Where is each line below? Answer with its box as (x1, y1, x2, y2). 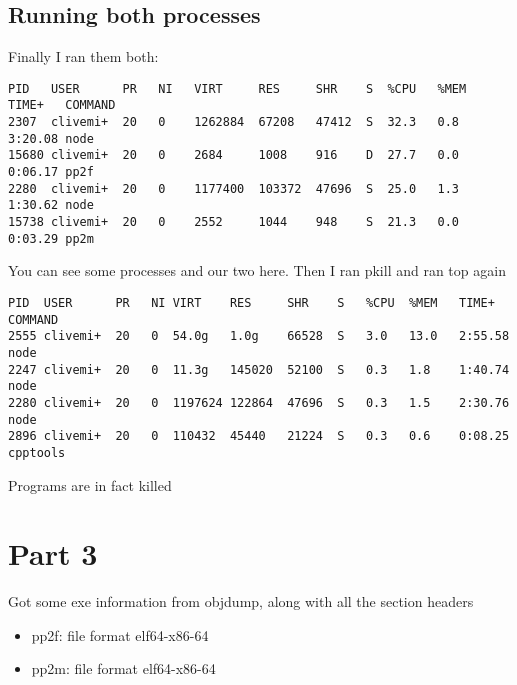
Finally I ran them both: (8, 46, 159, 67)
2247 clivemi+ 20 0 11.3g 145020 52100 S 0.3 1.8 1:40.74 (8, 362, 510, 377)
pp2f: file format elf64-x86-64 (31, 624, 209, 645)
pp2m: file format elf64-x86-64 (31, 658, 216, 679)
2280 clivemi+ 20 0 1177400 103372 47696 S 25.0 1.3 (8, 181, 460, 196)
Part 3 (8, 533, 98, 574)
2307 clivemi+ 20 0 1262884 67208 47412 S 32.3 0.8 (8, 115, 460, 130)
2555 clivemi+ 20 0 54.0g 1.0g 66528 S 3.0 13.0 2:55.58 (8, 329, 510, 344)
